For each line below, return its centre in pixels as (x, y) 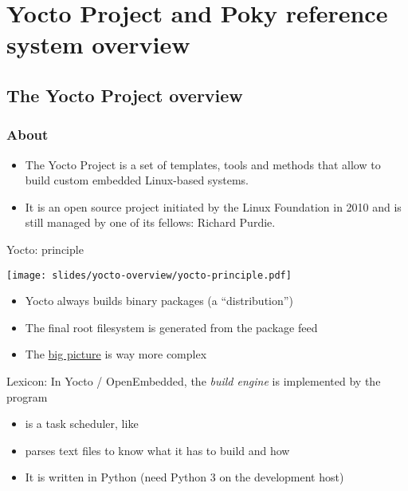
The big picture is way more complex (116, 354)
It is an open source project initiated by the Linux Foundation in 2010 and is (213, 206)
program (27, 396)
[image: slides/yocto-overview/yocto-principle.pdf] (149, 275)
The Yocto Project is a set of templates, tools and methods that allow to (203, 164)
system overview (98, 44)
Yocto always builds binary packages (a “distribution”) (159, 301)
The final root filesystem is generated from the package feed (171, 327)
